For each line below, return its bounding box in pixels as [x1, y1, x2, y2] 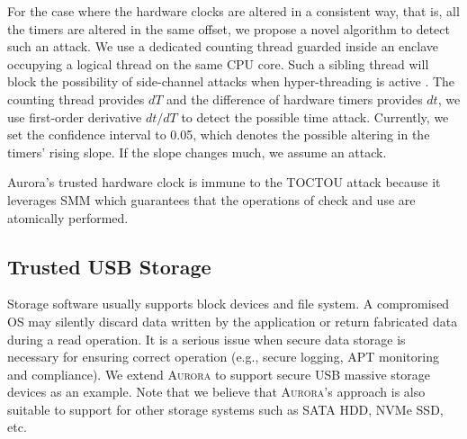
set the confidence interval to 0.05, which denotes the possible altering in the [7, 125, 430, 144]
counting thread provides [7, 89, 145, 108]
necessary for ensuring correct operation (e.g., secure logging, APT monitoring [7, 347, 439, 366]
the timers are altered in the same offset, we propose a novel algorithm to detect [7, 19, 450, 38]
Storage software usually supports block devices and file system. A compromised [7, 294, 450, 313]
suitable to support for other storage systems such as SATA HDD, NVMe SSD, [7, 399, 444, 418]
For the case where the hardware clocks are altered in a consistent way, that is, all [7, 2, 460, 20]
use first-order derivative [7, 107, 142, 126]
